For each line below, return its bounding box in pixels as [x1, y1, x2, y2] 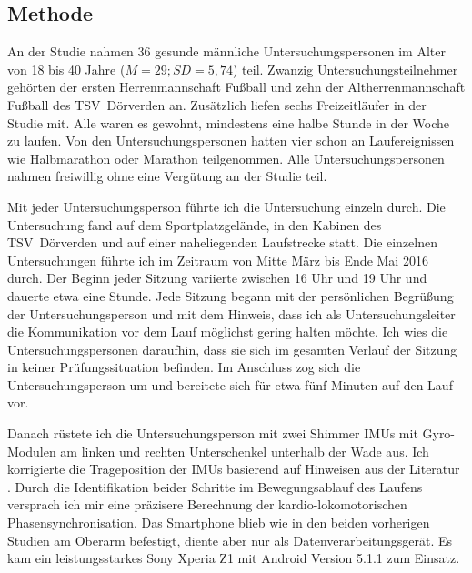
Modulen [7, 441, 56, 460]
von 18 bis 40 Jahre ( [7, 59, 126, 78]
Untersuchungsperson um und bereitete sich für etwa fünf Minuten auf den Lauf [7, 375, 453, 394]
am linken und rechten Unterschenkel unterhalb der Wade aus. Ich [60, 441, 429, 460]
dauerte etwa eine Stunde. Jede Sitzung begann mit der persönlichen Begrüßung [7, 286, 454, 305]
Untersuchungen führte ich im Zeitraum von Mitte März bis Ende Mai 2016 [7, 250, 428, 269]
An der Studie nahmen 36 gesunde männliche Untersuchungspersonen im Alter [7, 42, 446, 61]
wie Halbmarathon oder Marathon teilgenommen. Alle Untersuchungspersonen [7, 148, 445, 167]
